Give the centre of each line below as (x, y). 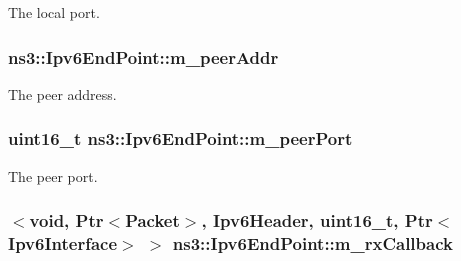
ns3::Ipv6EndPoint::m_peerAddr (143, 56)
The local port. (54, 12)
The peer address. (62, 93)
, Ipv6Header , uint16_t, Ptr (317, 220)
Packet (152, 220)
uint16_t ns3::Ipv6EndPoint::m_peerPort (180, 138)
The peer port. (53, 175)
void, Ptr (66, 220)
